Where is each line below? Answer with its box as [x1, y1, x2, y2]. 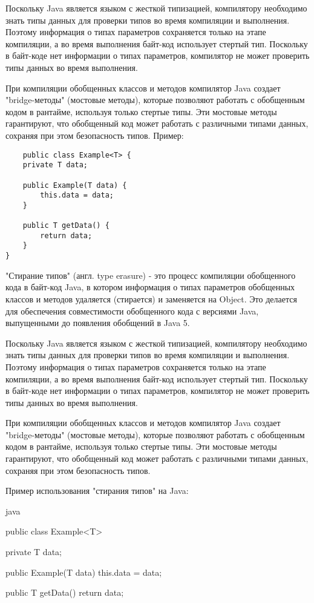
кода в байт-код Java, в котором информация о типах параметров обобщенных [5, 281, 295, 293]
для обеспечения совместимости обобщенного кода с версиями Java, [5, 304, 259, 317]
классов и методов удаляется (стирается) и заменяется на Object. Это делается [5, 292, 297, 305]
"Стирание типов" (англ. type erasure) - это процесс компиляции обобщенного [5, 268, 296, 281]
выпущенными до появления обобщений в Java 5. [5, 316, 190, 329]
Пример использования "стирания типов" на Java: [5, 484, 189, 497]
